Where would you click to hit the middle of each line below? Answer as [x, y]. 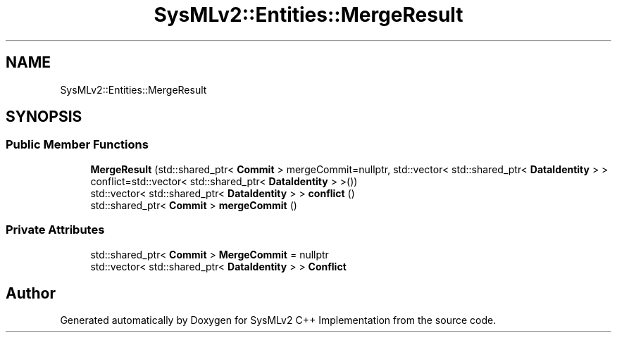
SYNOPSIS [44, 117]
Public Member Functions [77, 145]
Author [31, 293]
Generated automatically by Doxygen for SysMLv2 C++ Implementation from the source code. [278, 320]
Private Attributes [55, 230]
